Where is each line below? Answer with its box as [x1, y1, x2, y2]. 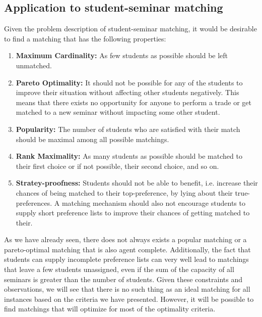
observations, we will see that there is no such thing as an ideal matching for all [4, 284, 250, 294]
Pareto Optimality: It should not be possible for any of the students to [16, 77, 243, 87]
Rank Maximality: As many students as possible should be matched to [16, 151, 242, 161]
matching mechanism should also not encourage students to [61, 197, 245, 208]
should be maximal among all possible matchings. [16, 133, 169, 144]
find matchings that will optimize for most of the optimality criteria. [4, 303, 216, 314]
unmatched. [16, 60, 52, 70]
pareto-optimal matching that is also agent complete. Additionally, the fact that [4, 244, 251, 254]
